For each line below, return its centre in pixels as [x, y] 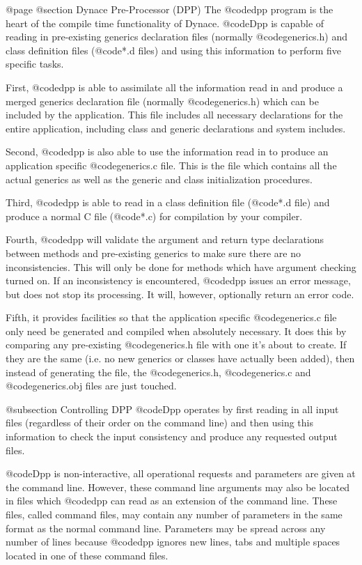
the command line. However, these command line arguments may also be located [178, 487]
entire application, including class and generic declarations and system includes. [176, 128]
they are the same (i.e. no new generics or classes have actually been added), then [180, 358]
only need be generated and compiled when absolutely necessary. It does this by [176, 331]
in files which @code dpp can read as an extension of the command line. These [172, 501]
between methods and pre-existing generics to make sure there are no [153, 253]
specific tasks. [35, 64]
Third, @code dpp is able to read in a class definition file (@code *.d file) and [168, 202]
